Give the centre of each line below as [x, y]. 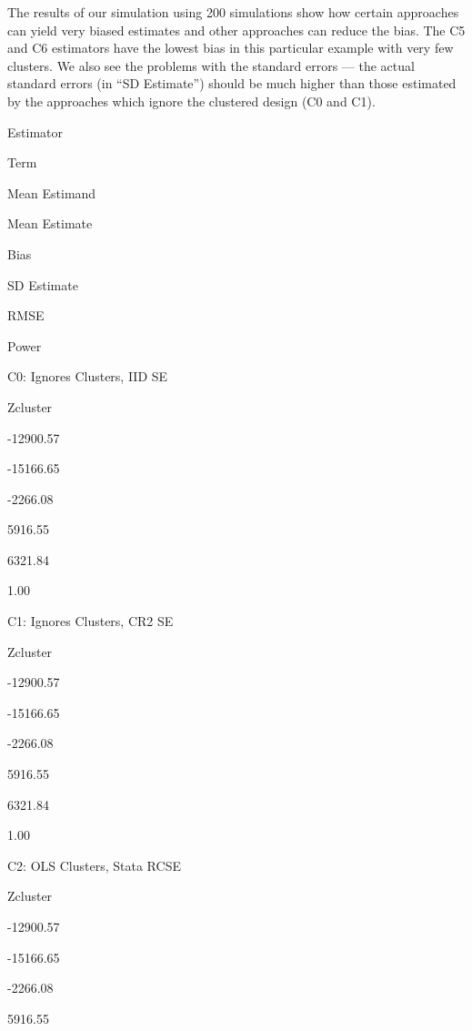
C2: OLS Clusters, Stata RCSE [94, 865]
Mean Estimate [50, 223]
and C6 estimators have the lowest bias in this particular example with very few [231, 48]
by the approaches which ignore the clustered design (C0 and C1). [191, 101]
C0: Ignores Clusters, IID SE [88, 376]
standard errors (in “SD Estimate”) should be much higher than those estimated [232, 83]
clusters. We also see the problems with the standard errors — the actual [211, 65]
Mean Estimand [52, 192]
